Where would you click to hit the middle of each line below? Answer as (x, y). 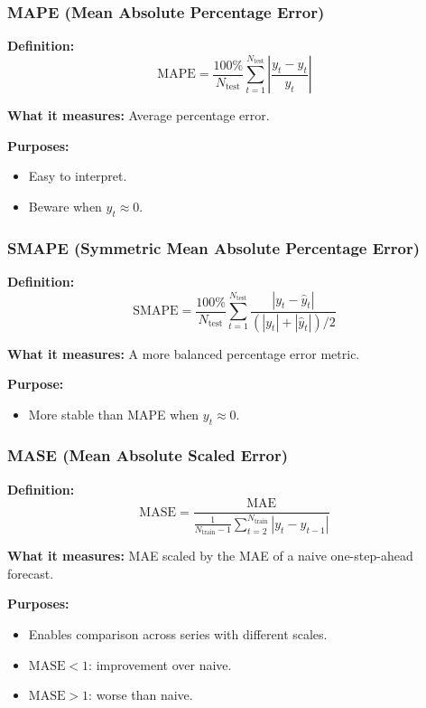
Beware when (65, 207)
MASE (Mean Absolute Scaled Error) (148, 455)
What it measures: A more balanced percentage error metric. (184, 353)
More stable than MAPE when (114, 414)
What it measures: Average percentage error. (139, 115)
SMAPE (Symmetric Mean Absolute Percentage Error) (214, 247)
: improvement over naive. (160, 664)
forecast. (31, 573)
